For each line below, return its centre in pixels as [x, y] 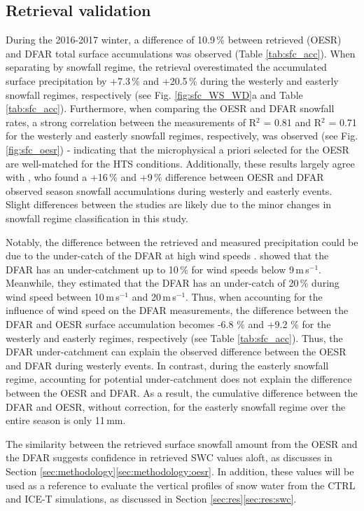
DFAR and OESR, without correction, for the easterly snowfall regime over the [176, 406]
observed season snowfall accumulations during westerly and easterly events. [169, 190]
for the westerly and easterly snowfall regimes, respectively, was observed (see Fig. [182, 136]
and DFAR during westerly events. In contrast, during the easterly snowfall [167, 365]
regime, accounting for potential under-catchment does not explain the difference [179, 379]
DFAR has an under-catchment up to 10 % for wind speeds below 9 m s [157, 269]
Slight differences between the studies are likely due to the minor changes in [169, 204]
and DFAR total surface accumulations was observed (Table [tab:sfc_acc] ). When [181, 53]
